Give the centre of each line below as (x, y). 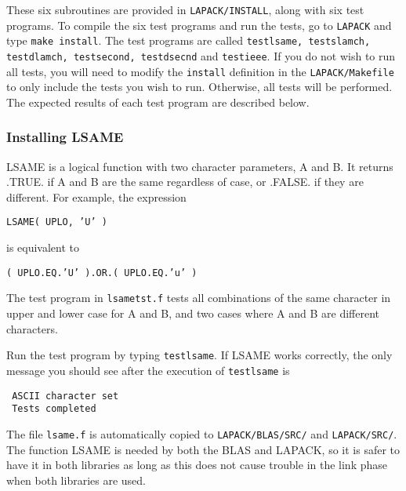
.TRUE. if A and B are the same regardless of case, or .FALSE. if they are (185, 182)
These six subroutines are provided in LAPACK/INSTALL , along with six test (185, 9)
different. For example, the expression (96, 196)
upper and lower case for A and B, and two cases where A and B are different (193, 313)
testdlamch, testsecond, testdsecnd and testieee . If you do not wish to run (201, 55)
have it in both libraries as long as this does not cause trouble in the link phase (197, 465)
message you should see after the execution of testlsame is (148, 370)
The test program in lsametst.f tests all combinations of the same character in (199, 298)
